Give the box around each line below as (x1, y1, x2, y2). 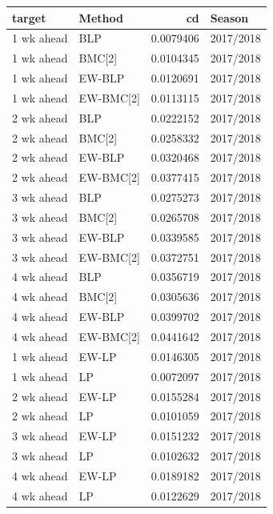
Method (78, 9, 123, 26)
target (12, 9, 46, 26)
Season (210, 9, 249, 26)
